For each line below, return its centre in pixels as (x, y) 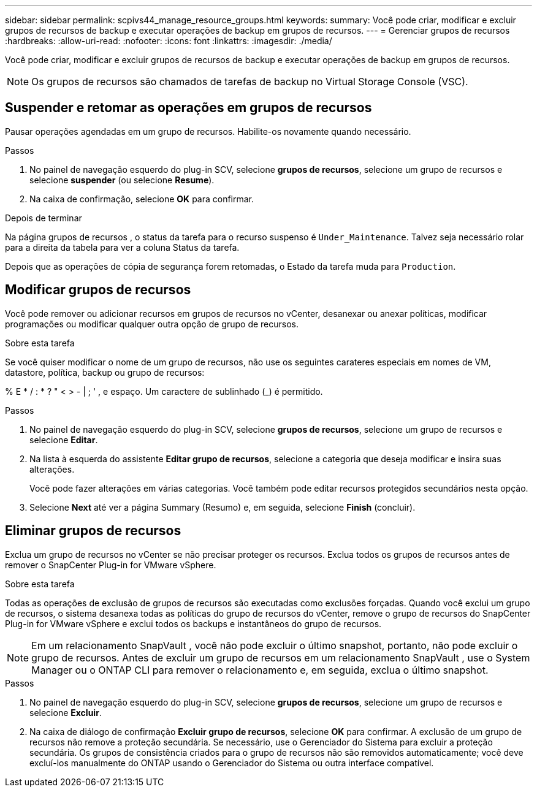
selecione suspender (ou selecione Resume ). (122, 180)
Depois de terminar (44, 218)
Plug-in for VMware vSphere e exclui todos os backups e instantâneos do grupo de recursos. (193, 623)
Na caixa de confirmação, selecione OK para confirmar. (142, 199)
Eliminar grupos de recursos (93, 531)
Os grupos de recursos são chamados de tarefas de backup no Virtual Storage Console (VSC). (250, 82)
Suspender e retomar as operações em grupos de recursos (189, 108)
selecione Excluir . (66, 712)
